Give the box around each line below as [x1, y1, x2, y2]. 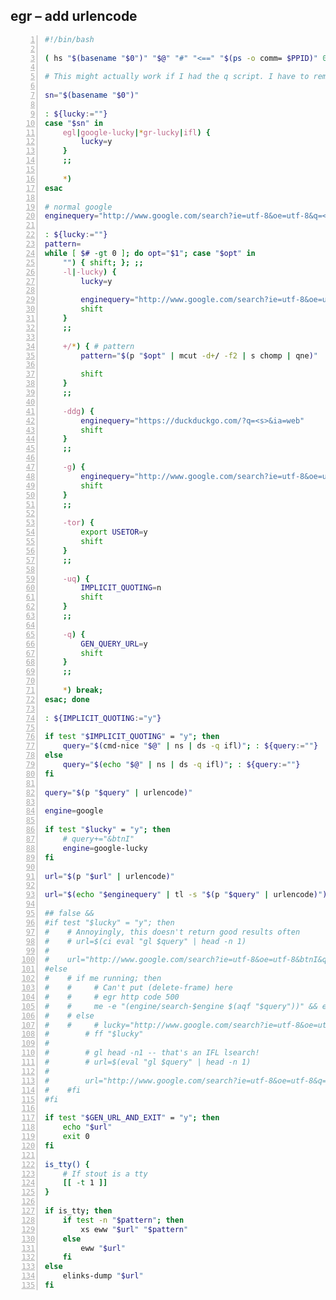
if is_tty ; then [44, 1206, 113, 1216]
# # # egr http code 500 [44, 992, 180, 1002]
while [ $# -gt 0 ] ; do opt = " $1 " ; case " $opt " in [44, 248, 256, 258]
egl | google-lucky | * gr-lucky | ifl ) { [62, 127, 211, 138]
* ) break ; [62, 685, 104, 696]
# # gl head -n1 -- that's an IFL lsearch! [44, 1048, 260, 1058]
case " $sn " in [44, 118, 104, 128]
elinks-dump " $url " [62, 1271, 144, 1281]
